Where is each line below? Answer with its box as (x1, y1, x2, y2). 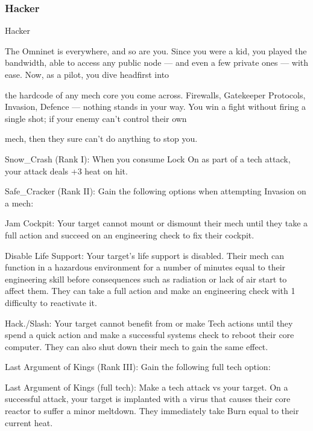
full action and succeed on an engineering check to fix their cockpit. (5, 228, 255, 241)
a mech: (5, 196, 34, 209)
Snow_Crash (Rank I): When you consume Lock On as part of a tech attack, (5, 152, 291, 165)
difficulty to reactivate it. (5, 296, 97, 308)
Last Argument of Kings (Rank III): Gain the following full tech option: (5, 360, 271, 373)
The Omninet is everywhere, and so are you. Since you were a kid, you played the (5, 44, 307, 57)
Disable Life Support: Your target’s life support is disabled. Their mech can (5, 249, 285, 261)
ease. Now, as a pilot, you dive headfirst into (5, 68, 169, 80)
